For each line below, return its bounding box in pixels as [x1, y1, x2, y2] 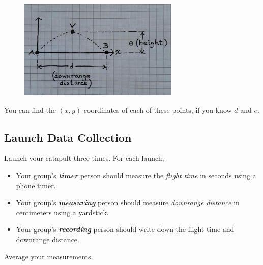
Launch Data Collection [4, 129, 132, 145]
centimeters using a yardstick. [16, 207, 109, 217]
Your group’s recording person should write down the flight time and [16, 224, 235, 235]
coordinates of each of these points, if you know [83, 104, 232, 115]
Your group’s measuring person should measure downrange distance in [16, 197, 240, 208]
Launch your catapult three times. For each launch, [4, 153, 164, 163]
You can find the [4, 104, 56, 115]
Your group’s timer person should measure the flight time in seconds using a [16, 170, 256, 180]
